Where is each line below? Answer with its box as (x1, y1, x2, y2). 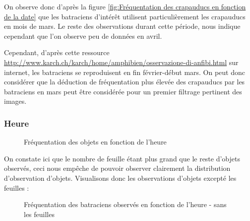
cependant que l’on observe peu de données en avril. (4, 30, 162, 41)
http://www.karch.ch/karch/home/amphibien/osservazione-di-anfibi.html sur (4, 57, 239, 67)
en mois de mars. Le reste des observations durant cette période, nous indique (4, 21, 241, 31)
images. (4, 96, 27, 106)
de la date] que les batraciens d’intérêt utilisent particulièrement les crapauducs (4, 11, 246, 21)
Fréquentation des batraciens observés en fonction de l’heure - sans (24, 199, 227, 210)
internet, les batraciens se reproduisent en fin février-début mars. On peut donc (4, 67, 246, 77)
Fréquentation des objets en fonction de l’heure (24, 137, 167, 147)
